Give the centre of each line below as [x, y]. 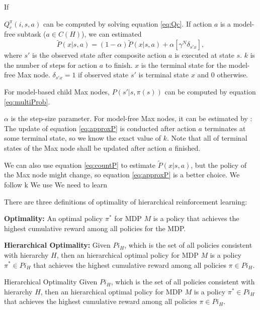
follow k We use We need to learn [56, 184]
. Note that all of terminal [207, 138]
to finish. [119, 65]
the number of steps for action [51, 65]
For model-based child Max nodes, [57, 91]
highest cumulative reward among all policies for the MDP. [95, 228]
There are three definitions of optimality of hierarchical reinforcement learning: [126, 201]
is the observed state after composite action [99, 55]
